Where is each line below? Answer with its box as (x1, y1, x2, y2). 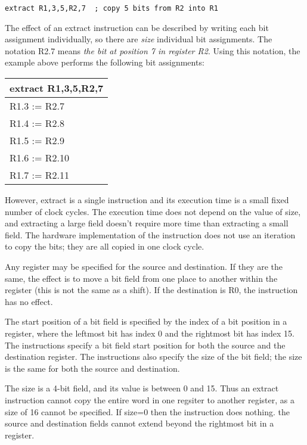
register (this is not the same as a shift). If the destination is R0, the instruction (5, 284, 298, 296)
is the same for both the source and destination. (5, 362, 180, 374)
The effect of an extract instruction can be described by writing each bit (5, 21, 269, 33)
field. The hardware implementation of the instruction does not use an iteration (5, 228, 296, 241)
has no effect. (5, 295, 53, 307)
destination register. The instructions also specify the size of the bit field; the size (5, 350, 302, 363)
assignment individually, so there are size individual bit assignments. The (5, 33, 272, 45)
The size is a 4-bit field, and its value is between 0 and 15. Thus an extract (5, 382, 279, 394)
